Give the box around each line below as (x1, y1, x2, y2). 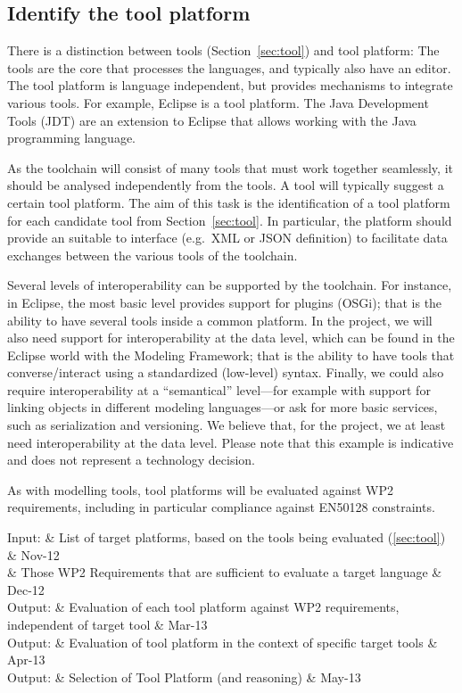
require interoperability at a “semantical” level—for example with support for (7, 380, 431, 399)
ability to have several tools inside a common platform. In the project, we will (7, 310, 433, 329)
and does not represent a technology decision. (7, 450, 255, 469)
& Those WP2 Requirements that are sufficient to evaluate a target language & (7, 563, 442, 582)
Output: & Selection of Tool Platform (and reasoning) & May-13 (7, 667, 361, 686)
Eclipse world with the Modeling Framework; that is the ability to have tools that (7, 345, 455, 364)
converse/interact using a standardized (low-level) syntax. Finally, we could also (7, 363, 444, 382)
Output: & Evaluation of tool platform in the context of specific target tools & (7, 632, 438, 651)
